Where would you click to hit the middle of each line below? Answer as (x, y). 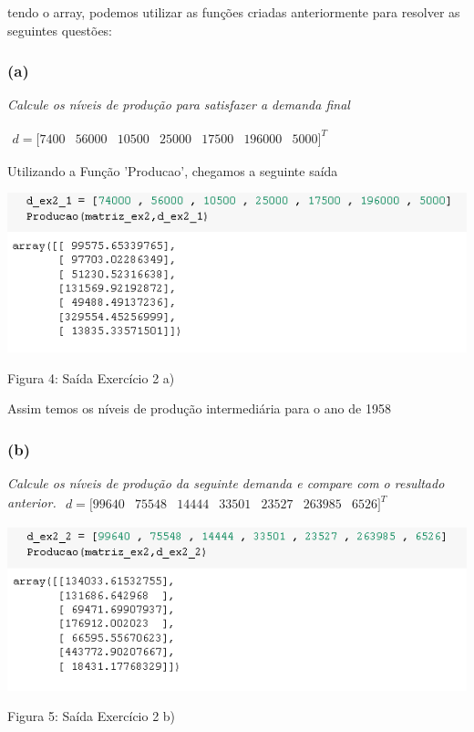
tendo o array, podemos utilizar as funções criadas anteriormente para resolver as (234, 12)
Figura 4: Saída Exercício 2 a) (91, 377)
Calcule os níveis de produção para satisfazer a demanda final (179, 105)
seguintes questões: (60, 30)
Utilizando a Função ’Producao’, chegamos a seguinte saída (173, 170)
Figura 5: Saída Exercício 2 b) (92, 716)
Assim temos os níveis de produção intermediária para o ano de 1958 (199, 408)
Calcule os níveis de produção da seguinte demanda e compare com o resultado (226, 483)
